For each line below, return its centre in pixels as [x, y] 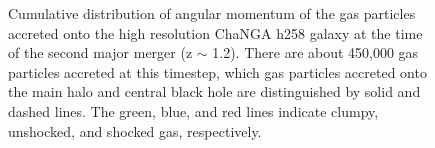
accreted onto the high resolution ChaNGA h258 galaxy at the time [215, 32]
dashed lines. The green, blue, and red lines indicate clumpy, [193, 110]
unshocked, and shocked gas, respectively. [135, 130]
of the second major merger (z [100, 52]
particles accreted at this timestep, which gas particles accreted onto [217, 71]
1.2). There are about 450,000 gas [315, 52]
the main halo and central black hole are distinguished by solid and [214, 91]
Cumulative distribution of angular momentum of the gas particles [212, 13]
